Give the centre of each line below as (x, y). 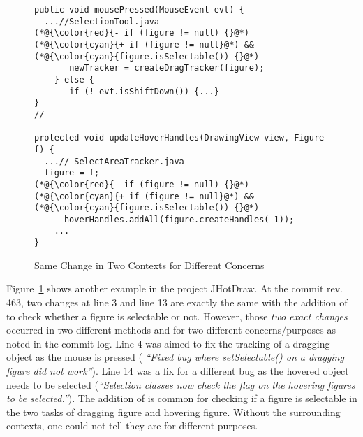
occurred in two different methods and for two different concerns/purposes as (171, 330)
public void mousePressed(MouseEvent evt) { (139, 10)
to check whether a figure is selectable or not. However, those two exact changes (177, 316)
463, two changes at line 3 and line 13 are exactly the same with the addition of (177, 302)
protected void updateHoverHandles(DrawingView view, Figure (179, 138)
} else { (74, 79)
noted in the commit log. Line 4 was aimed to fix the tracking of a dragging (168, 343)
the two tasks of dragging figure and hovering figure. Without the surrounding (173, 411)
